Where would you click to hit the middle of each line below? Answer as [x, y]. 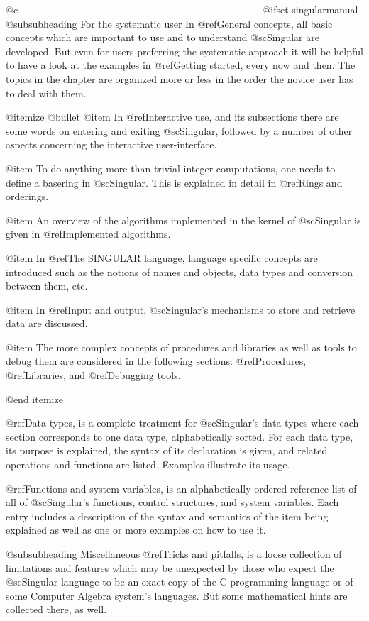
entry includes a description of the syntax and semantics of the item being [167, 516]
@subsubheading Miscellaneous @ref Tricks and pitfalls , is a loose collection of [174, 554]
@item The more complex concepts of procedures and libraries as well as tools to [181, 347]
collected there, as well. [56, 609]
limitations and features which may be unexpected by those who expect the [170, 567]
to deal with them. [46, 93]
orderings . [27, 196]
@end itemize [34, 399]
